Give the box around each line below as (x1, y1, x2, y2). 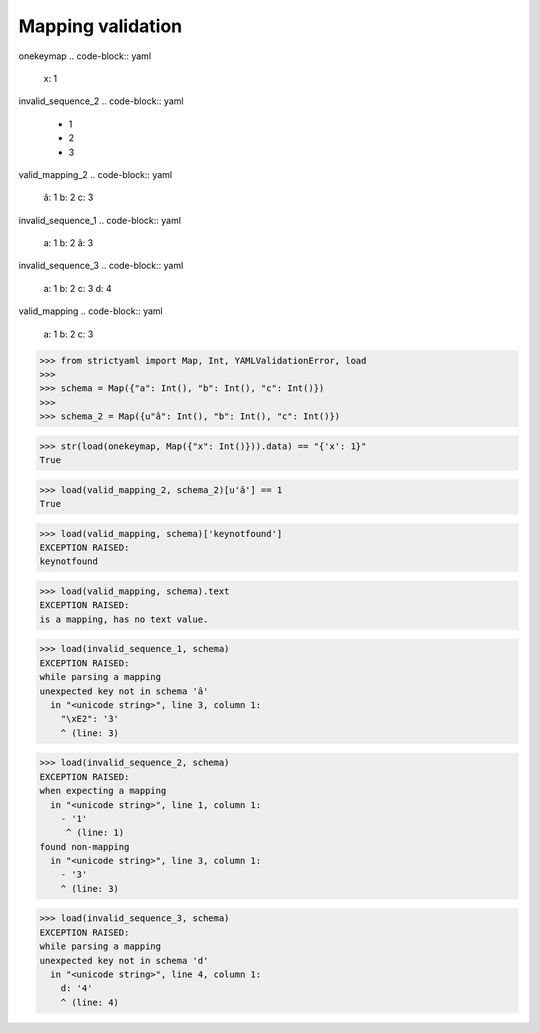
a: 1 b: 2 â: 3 (43, 237, 94, 249)
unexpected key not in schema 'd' (39, 955, 209, 966)
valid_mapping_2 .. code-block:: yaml (18, 168, 173, 180)
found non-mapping (39, 841, 130, 852)
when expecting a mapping (39, 785, 167, 797)
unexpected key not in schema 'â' (39, 685, 209, 697)
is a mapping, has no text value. (39, 613, 209, 625)
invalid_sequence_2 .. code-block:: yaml (18, 95, 184, 107)
